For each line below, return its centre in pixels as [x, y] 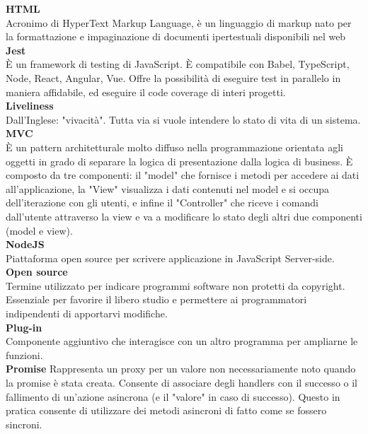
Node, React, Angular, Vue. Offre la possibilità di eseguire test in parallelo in [173, 77]
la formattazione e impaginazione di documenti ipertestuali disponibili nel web [176, 36]
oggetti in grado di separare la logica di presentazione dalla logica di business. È [179, 161]
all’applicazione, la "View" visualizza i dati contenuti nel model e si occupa [168, 188]
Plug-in [24, 327]
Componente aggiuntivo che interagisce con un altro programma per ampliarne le [182, 341]
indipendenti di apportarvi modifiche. [87, 313]
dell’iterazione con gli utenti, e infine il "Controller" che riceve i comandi [162, 203]
